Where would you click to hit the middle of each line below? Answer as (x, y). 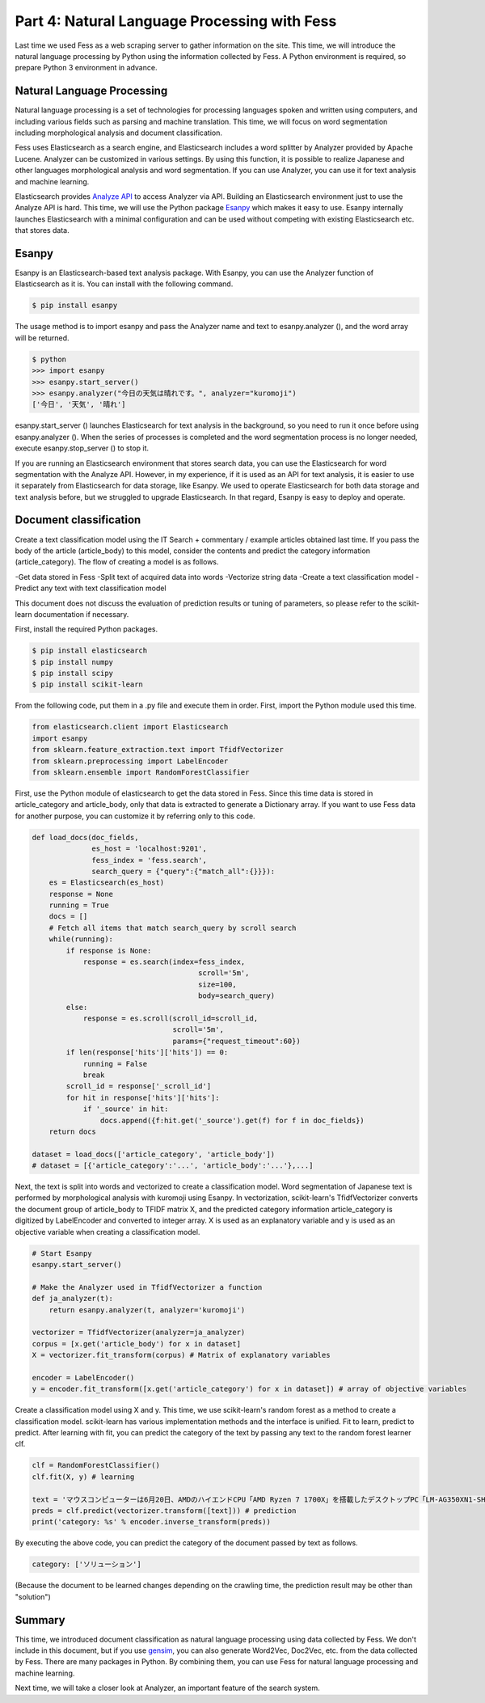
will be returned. (42, 338)
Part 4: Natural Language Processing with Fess (176, 21)
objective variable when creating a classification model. (108, 1232)
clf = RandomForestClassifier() (96, 1465)
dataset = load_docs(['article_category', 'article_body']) (154, 1154)
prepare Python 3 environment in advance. (86, 68)
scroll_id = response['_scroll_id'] (139, 1086)
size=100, (218, 984)
